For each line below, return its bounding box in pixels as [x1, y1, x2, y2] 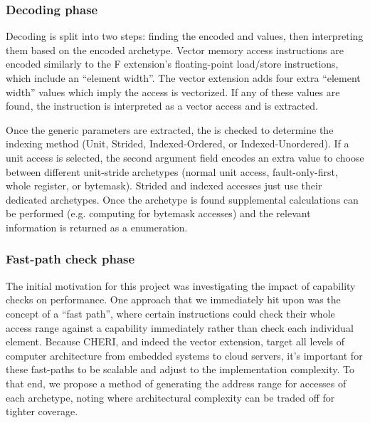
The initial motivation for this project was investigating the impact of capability [6, 278, 356, 293]
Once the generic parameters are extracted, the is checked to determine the [6, 122, 334, 137]
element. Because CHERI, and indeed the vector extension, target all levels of [6, 334, 345, 349]
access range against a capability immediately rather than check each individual [6, 320, 354, 335]
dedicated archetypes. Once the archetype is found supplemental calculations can [6, 192, 359, 207]
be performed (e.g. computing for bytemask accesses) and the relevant [6, 206, 311, 221]
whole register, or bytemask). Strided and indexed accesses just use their [6, 178, 322, 193]
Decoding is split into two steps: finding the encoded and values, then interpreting [6, 28, 364, 43]
